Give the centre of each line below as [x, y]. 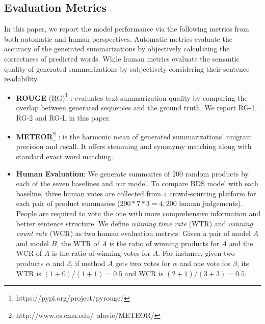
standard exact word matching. [65, 156]
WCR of [29, 253]
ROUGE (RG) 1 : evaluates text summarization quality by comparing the [132, 97]
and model [32, 243]
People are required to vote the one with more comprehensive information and [138, 213]
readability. [22, 79]
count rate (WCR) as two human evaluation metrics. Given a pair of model [133, 233]
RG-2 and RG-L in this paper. [63, 117]
